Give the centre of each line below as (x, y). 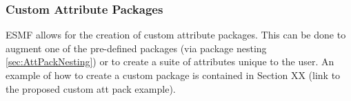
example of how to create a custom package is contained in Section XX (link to (173, 75)
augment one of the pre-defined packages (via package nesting (136, 48)
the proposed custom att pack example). (91, 88)
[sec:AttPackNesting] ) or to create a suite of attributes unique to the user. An (170, 61)
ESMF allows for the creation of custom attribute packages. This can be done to (176, 35)
